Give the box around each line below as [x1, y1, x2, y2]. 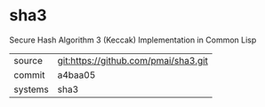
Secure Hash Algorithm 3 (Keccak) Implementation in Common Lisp [9, 34, 257, 45]
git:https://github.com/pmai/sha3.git [57, 54, 209, 66]
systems [13, 83, 49, 96]
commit [13, 68, 45, 80]
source [13, 54, 43, 66]
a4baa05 [57, 68, 96, 80]
